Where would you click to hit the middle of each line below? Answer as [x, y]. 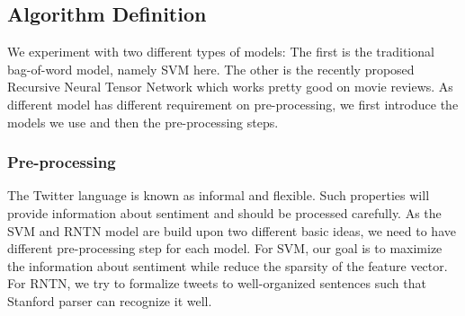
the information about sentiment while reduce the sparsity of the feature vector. [228, 265]
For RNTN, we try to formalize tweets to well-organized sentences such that [217, 283]
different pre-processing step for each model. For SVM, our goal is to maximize [225, 248]
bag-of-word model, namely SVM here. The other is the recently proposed [211, 69]
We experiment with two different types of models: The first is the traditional [221, 52]
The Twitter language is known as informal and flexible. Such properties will [219, 195]
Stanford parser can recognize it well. [110, 300]
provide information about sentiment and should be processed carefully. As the [224, 212]
